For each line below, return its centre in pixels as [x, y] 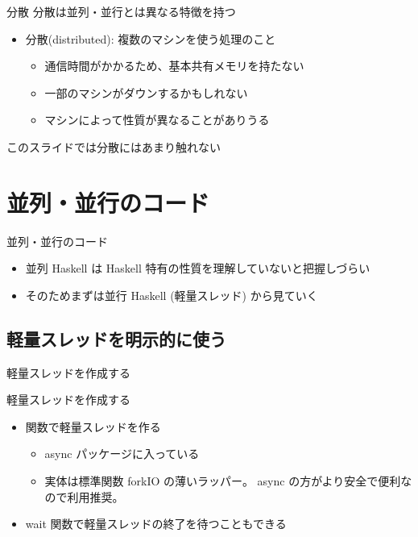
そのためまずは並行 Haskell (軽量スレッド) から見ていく [172, 295]
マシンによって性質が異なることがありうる [157, 120]
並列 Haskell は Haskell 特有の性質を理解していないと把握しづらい [198, 268]
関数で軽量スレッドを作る [93, 426]
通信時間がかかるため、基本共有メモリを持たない [174, 66]
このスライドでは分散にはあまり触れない [114, 146]
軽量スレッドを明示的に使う [116, 338]
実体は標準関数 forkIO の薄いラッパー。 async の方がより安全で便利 [223, 481]
